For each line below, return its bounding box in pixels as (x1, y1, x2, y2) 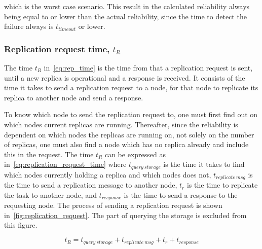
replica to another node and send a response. (4, 92, 143, 102)
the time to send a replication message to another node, (4, 180, 177, 190)
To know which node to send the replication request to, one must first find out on (4, 109, 258, 120)
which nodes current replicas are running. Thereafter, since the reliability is (4, 119, 238, 129)
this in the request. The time (4, 149, 94, 159)
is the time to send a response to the (124, 189, 238, 200)
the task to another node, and (4, 189, 97, 200)
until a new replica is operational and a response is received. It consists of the (4, 72, 245, 83)
